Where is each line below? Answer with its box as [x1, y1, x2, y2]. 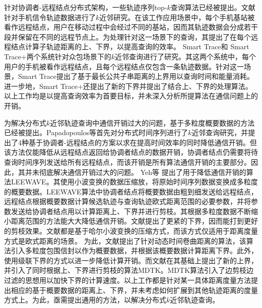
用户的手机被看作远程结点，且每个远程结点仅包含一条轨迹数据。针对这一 [4, 61, 244, 71]
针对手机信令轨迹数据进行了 [4, 12, 96, 22]
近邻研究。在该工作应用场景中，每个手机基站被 [99, 12, 255, 22]
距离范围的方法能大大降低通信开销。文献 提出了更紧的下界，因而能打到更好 [11, 216, 258, 226]
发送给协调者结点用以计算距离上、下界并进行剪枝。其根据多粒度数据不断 [11, 206, 251, 216]
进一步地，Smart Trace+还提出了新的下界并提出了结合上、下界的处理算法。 [4, 80, 252, 91]
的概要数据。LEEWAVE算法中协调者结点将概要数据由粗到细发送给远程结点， [4, 186, 258, 196]
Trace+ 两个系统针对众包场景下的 [4, 51, 111, 61]
